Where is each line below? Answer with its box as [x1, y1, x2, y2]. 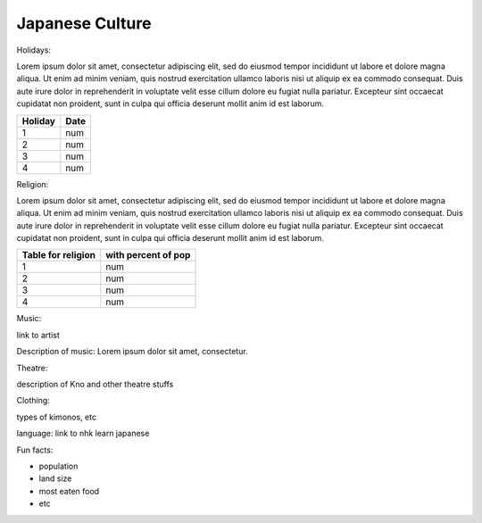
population [38, 461, 79, 471]
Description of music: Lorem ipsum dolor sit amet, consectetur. [16, 346, 249, 357]
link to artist [16, 329, 60, 340]
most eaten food [38, 486, 100, 496]
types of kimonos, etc [16, 411, 97, 422]
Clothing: [16, 395, 51, 406]
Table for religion [21, 249, 96, 261]
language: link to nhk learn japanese [16, 428, 150, 439]
